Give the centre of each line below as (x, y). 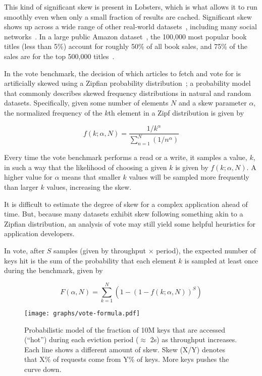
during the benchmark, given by (54, 270)
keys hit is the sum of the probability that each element (90, 260)
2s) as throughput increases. (194, 339)
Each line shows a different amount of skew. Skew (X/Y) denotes (125, 349)
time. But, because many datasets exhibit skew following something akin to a (124, 214)
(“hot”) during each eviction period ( (82, 339)
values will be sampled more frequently (189, 177)
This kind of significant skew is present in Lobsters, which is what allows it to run (131, 7)
